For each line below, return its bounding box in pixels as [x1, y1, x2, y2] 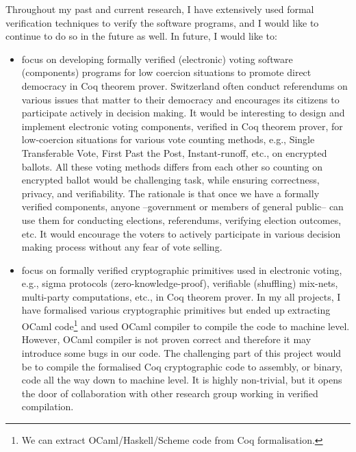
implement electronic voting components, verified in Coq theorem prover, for [21, 118, 343, 133]
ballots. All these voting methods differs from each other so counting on [21, 159, 322, 173]
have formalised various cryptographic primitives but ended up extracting [21, 303, 331, 317]
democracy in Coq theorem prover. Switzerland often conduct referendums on [21, 78, 348, 92]
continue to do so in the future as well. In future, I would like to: [5, 29, 277, 43]
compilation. [21, 399, 74, 414]
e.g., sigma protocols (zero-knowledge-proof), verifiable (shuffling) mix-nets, [21, 276, 338, 290]
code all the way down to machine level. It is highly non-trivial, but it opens [21, 373, 342, 387]
